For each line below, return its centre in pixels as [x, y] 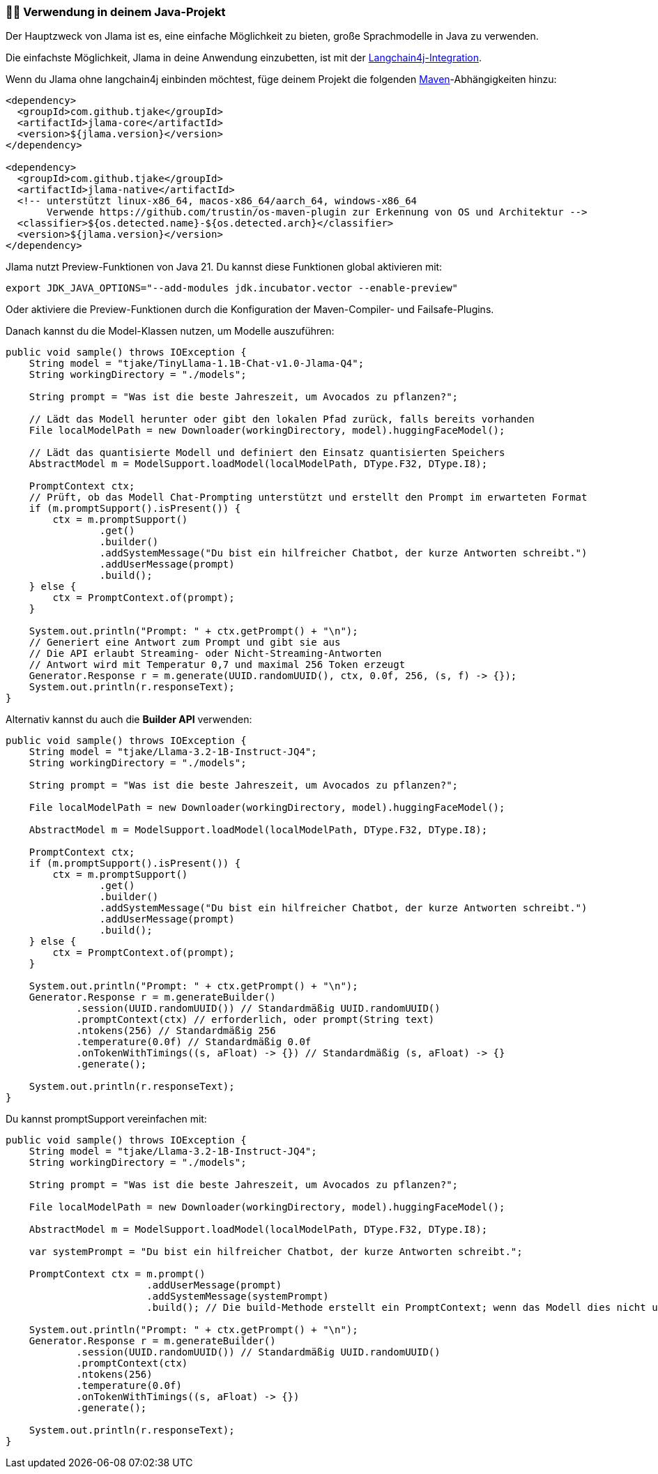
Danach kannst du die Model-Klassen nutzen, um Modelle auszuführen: [170, 331]
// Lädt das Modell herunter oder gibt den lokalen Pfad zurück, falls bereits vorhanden [282, 419]
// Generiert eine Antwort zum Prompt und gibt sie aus [185, 643]
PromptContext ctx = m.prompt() [117, 1274]
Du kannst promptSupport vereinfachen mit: [106, 1119]
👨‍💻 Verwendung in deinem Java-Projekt [116, 12]
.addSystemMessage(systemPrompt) [238, 1297]
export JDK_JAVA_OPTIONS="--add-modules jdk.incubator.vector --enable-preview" [232, 288]
